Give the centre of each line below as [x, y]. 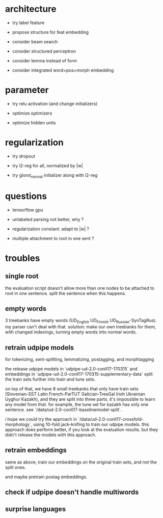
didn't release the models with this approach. [51, 435]
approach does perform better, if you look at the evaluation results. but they [82, 429]
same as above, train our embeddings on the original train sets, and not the [81, 462]
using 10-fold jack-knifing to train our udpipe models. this [91, 424]
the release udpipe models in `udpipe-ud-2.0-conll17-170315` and [71, 369]
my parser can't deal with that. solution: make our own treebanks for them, [81, 327]
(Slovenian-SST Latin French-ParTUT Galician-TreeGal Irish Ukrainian [75, 394]
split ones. [15, 467]
